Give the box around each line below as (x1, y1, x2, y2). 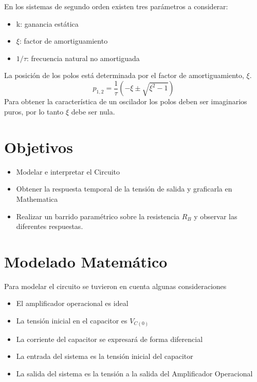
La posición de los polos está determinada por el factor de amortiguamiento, (4, 70, 244, 81)
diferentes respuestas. (16, 221, 83, 232)
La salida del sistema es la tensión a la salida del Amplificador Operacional (16, 368, 253, 378)
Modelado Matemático (4, 251, 168, 272)
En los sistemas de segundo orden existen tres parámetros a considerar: (4, 1, 228, 11)
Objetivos (4, 136, 73, 157)
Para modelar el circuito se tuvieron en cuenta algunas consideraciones (4, 280, 227, 291)
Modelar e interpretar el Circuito (16, 166, 120, 177)
